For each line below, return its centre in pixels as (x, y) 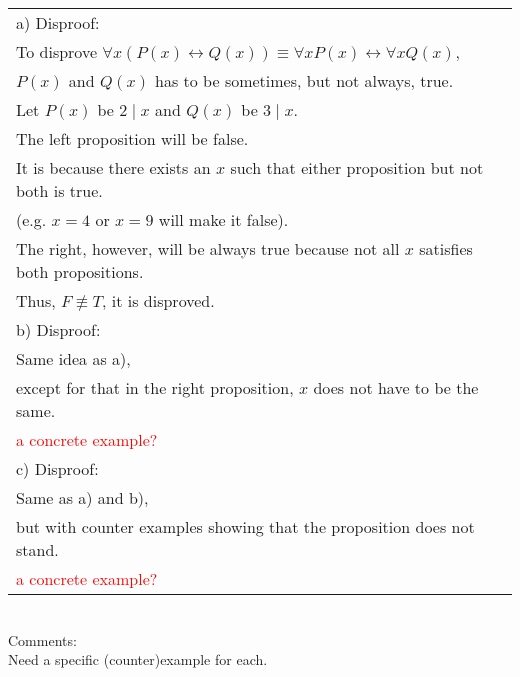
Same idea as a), (73, 358)
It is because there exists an (113, 167)
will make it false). (223, 219)
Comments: (42, 639)
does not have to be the (396, 387)
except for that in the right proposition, (155, 387)
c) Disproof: (57, 468)
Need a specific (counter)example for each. (138, 659)
